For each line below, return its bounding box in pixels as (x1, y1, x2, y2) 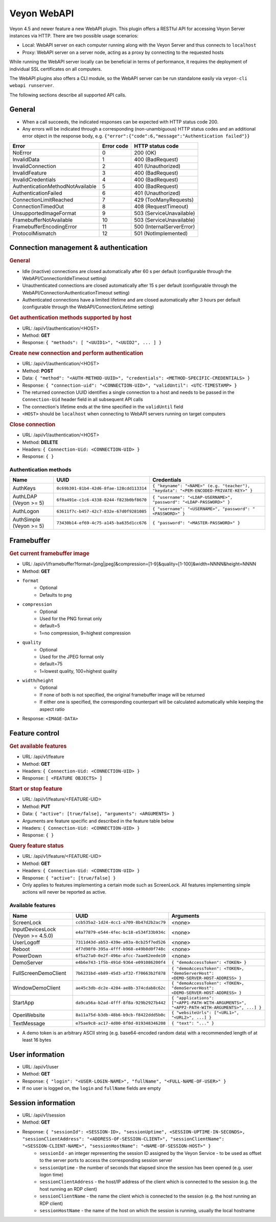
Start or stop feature (9, 785, 62, 792)
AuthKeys (12, 484, 36, 492)
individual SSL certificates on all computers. (9, 66, 102, 72)
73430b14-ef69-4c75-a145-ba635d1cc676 (56, 520, 147, 525)
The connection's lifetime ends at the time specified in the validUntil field (22, 404, 183, 410)
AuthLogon (12, 508, 39, 515)
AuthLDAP (12, 493, 38, 500)
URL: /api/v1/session (22, 1112, 66, 1118)
